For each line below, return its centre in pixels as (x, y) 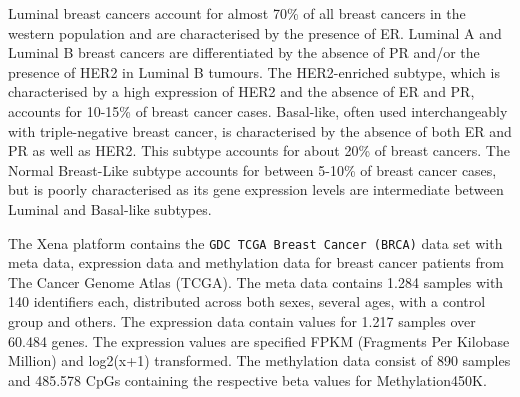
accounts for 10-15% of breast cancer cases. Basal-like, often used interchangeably (258, 110)
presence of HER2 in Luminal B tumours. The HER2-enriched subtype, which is (254, 71)
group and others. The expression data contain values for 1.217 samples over (242, 320)
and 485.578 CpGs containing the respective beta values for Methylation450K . (247, 379)
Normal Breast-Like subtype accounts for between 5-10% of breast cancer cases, (252, 169)
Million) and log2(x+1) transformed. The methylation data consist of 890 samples (259, 360)
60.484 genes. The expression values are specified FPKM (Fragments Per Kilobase (259, 340)
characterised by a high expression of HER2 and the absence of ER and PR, (241, 91)
